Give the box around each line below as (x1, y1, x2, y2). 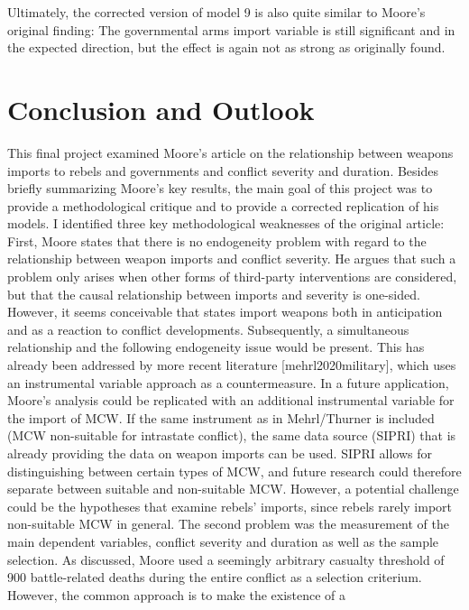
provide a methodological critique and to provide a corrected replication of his (7, 196, 439, 215)
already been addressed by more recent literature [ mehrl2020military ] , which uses (7, 356, 456, 374)
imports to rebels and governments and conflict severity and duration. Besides (7, 161, 439, 180)
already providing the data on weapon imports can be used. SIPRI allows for (7, 444, 432, 462)
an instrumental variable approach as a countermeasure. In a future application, (7, 373, 449, 392)
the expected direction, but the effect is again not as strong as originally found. (7, 38, 446, 57)
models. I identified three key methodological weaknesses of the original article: (7, 214, 445, 233)
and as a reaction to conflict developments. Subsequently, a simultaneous (7, 319, 409, 338)
